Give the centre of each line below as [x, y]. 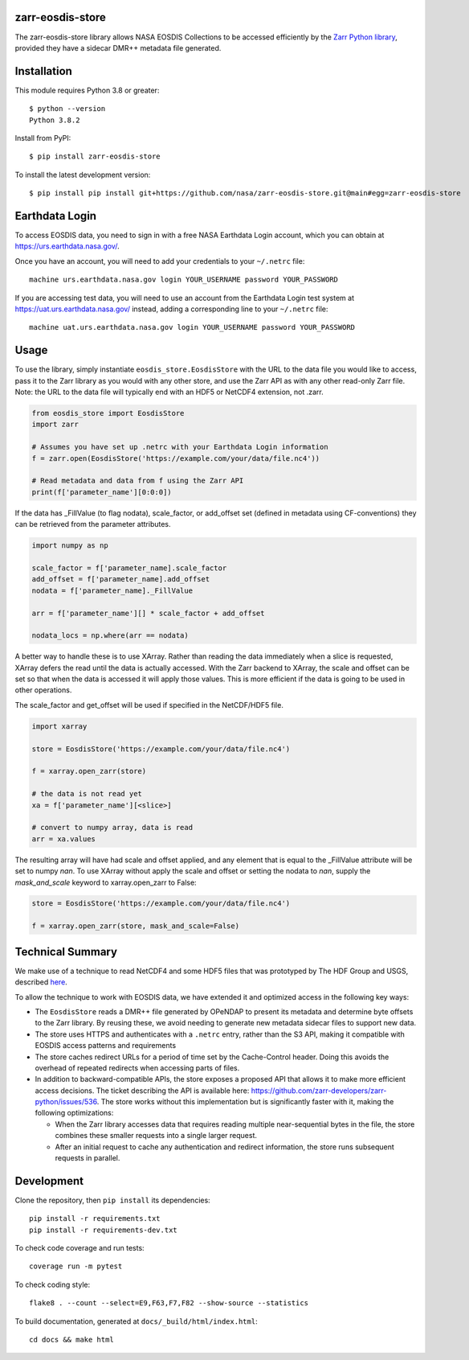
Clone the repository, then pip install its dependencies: [112, 1200]
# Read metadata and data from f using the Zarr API [138, 481]
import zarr [55, 425]
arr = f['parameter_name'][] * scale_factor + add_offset [148, 613]
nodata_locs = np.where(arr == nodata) [110, 636]
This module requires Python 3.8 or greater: [87, 90]
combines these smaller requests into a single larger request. [156, 1136]
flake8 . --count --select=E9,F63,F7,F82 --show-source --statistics [169, 1303]
